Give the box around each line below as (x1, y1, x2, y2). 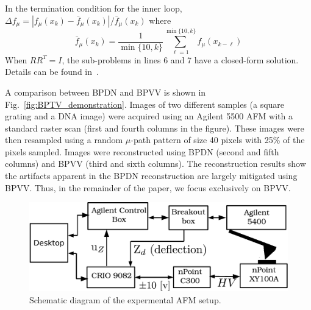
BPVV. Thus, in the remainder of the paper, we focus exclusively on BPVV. (5, 181, 291, 194)
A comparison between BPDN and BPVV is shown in (5, 85, 206, 98)
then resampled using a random (5, 133, 123, 146)
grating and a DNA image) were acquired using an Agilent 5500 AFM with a (5, 110, 293, 122)
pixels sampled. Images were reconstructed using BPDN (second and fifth (5, 145, 279, 158)
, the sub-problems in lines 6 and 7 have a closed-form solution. (62, 53, 299, 66)
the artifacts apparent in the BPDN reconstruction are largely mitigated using (5, 169, 298, 182)
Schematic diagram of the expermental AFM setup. (29, 294, 221, 306)
